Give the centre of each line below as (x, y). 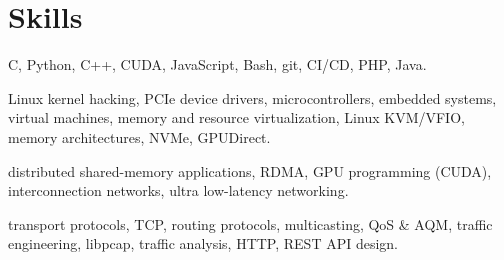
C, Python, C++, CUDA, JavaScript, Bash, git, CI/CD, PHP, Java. (217, 64)
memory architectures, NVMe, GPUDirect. (139, 136)
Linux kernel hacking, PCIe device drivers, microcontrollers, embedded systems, (252, 97)
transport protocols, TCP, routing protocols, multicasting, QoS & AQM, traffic (250, 223)
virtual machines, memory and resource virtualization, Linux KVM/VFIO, (236, 117)
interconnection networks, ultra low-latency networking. (178, 190)
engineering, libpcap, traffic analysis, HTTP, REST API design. (203, 243)
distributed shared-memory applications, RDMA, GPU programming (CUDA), (250, 170)
